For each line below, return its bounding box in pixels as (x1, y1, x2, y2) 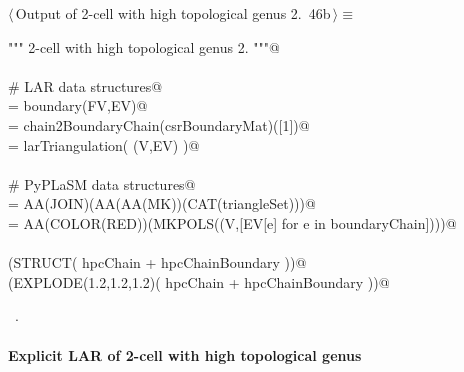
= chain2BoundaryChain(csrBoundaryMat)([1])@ (8, 114, 310, 135)
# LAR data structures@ (8, 75, 163, 96)
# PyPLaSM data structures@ (8, 173, 196, 194)
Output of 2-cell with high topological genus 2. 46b (15, 3, 331, 23)
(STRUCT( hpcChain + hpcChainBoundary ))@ (8, 252, 307, 273)
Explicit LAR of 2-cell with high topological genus (8, 344, 362, 365)
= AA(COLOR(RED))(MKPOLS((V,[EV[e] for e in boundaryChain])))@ (8, 212, 457, 233)
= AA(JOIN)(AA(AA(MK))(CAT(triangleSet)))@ (8, 193, 316, 214)
